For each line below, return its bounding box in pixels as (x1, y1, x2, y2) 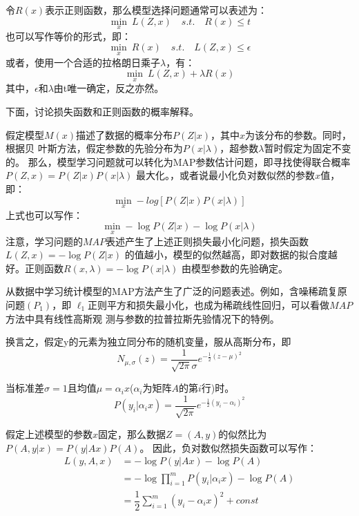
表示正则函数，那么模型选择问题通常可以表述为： (45, 3, 268, 17)
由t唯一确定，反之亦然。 (53, 81, 164, 95)
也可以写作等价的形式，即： (6, 28, 131, 43)
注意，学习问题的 (6, 233, 83, 248)
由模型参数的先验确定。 (181, 260, 288, 275)
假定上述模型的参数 (6, 427, 93, 441)
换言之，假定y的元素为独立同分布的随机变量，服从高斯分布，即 (6, 334, 291, 349)
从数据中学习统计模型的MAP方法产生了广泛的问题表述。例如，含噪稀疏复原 (6, 284, 347, 298)
